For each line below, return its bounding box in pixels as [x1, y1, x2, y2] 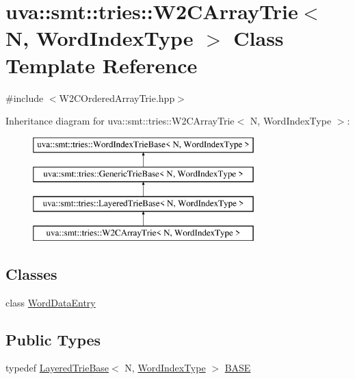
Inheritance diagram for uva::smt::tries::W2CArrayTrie [5, 114, 235, 128]
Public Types [5, 328, 101, 350]
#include [5, 90, 44, 105]
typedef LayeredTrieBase [5, 361, 109, 375]
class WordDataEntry [5, 295, 96, 309]
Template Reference [5, 51, 198, 79]
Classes [5, 263, 57, 284]
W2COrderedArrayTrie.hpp [59, 90, 175, 105]
